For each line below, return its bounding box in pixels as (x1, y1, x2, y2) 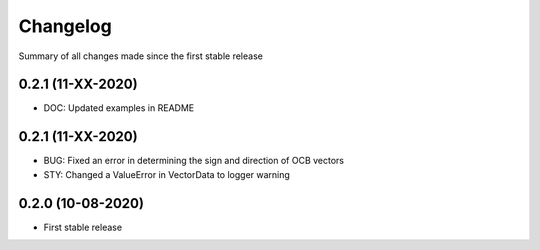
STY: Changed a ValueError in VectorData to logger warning (43, 168, 290, 180)
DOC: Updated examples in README (43, 102, 195, 114)
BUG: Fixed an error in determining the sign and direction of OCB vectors (43, 155, 345, 167)
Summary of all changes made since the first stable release (18, 50, 264, 62)
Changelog (18, 15, 112, 37)
